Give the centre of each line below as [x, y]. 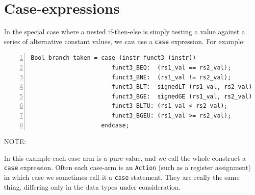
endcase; [115, 125]
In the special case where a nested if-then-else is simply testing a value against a [125, 32]
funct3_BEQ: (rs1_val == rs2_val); [171, 67]
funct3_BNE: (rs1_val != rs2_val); [171, 77]
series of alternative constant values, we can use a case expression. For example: [125, 41]
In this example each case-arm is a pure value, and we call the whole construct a [125, 158]
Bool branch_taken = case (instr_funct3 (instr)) [114, 58]
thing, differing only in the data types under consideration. [92, 186]
